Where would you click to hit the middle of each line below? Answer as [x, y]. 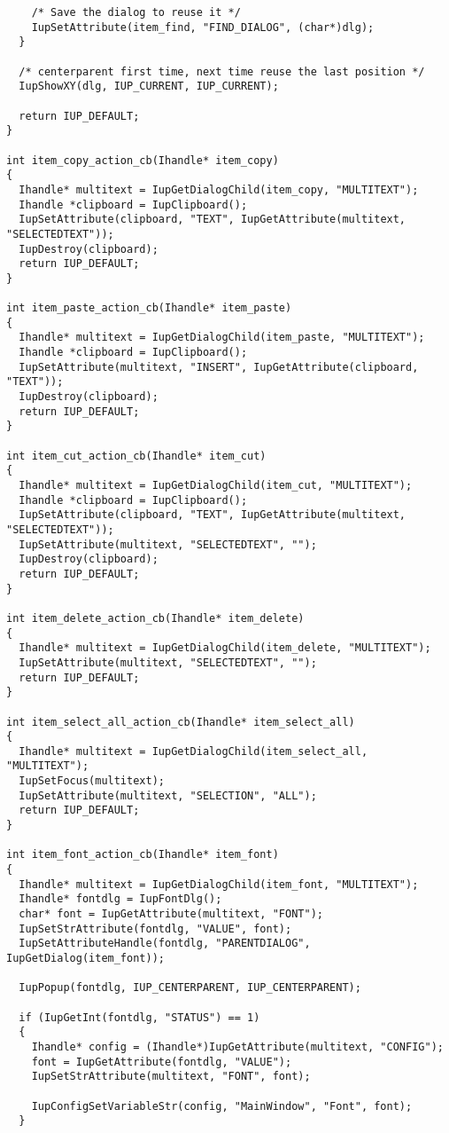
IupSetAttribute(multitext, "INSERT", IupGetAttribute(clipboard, [219, 367]
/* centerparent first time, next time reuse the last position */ [222, 71]
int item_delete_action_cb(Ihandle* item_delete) [155, 618]
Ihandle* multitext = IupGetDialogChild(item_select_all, [194, 751]
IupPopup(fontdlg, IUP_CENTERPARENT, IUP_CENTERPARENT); [190, 988]
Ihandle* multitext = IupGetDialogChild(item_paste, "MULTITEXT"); [222, 338]
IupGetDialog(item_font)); [85, 958]
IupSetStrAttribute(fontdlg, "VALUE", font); [155, 928]
